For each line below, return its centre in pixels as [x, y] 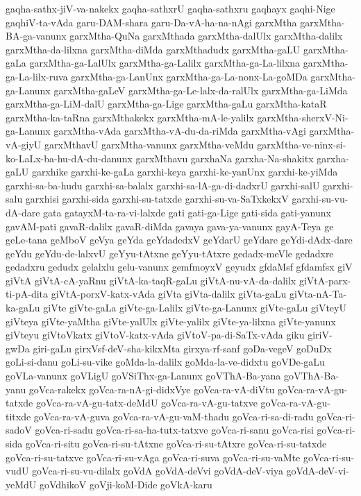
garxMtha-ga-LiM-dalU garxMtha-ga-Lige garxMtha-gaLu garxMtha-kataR [166, 104]
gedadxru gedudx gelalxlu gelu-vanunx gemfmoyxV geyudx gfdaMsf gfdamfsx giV [179, 267]
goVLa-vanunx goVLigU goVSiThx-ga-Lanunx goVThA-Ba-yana [143, 376]
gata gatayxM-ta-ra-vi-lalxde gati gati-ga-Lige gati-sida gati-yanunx [187, 212]
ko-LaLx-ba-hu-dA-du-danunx [69, 158]
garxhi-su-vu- [320, 199]
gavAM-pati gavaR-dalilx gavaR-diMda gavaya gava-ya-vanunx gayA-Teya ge [170, 226]
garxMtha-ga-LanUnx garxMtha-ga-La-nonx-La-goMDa [189, 76]
